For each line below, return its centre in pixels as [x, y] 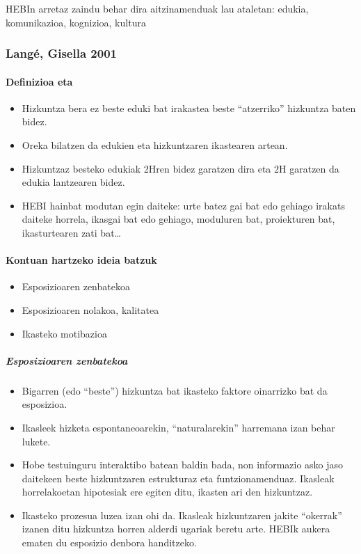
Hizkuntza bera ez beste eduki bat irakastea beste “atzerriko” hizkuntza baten [189, 108]
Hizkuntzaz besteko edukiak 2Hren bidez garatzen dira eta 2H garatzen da [180, 168]
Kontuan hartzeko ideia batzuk [81, 260]
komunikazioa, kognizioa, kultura [76, 22]
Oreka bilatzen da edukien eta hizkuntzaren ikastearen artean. [155, 145]
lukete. [36, 441]
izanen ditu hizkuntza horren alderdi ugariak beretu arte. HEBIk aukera [176, 529]
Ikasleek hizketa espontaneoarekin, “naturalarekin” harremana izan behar [178, 427]
